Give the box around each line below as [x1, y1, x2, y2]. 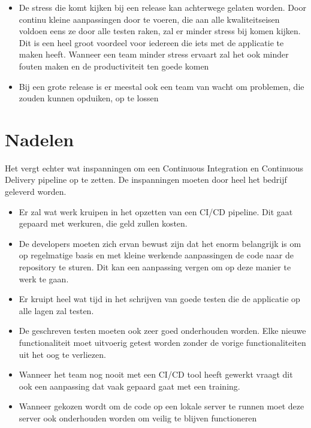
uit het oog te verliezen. [19, 348, 106, 360]
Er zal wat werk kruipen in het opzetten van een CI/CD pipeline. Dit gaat [19, 205, 293, 218]
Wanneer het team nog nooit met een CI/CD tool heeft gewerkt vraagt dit [19, 368, 293, 381]
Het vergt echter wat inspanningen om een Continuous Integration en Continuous [5, 161, 304, 174]
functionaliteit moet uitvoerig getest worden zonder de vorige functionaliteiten [19, 336, 306, 348]
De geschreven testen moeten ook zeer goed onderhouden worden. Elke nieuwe [19, 324, 306, 337]
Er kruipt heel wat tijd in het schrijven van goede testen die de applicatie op [19, 293, 300, 305]
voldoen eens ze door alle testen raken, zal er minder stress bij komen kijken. [19, 25, 301, 37]
